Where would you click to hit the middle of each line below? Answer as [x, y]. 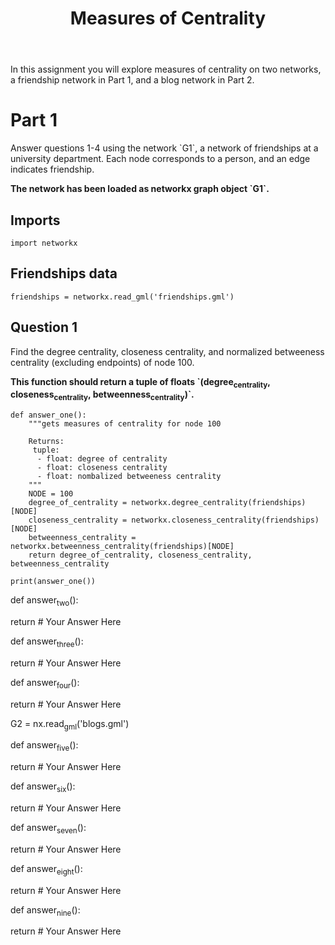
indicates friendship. [52, 169]
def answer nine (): [45, 910]
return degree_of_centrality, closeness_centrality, [140, 555]
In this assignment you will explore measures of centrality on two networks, [166, 69]
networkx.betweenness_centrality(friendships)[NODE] [122, 547]
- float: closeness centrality [102, 468]
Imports [35, 220]
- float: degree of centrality [102, 459]
